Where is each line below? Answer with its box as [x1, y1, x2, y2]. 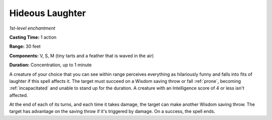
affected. [9, 92, 28, 98]
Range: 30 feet [9, 43, 41, 50]
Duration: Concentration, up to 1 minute [9, 62, 92, 68]
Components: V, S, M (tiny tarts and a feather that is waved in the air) [9, 53, 154, 59]
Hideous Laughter [9, 8, 86, 19]
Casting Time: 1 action [9, 34, 57, 40]
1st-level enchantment [9, 25, 55, 31]
